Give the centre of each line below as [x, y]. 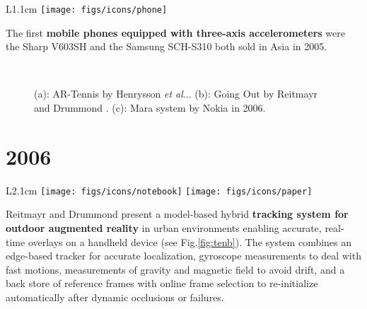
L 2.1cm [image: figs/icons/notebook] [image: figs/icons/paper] [159, 190]
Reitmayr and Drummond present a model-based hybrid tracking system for [177, 214]
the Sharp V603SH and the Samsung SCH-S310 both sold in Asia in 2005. [167, 46]
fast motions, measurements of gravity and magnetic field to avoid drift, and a [175, 269]
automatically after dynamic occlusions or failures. [115, 297]
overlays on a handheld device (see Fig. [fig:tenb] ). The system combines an [190, 241]
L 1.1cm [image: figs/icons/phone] [87, 8]
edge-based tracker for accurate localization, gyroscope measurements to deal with [183, 256]
